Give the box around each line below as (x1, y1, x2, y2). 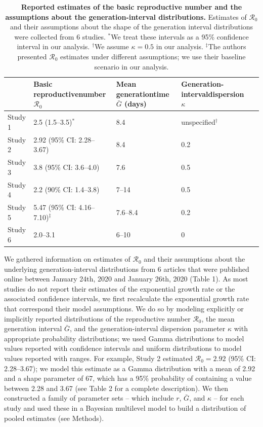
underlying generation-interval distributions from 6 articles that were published (4, 263, 249, 274)
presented (17, 51, 47, 61)
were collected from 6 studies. (14, 31, 106, 42)
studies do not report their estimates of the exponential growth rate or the (4, 283, 235, 294)
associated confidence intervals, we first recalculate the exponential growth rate (4, 293, 249, 304)
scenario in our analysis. (94, 61, 169, 72)
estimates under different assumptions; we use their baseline (60, 51, 246, 61)
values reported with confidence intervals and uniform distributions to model (4, 343, 242, 353)
